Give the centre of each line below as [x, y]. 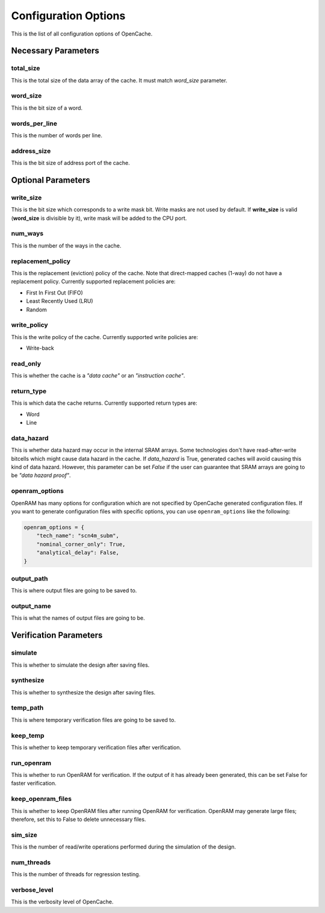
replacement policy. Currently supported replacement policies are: [93, 282]
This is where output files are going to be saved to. [74, 591]
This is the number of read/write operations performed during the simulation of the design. [124, 847]
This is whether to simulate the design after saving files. [80, 665]
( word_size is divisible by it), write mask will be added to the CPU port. [99, 218]
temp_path [27, 708]
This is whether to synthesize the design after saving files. [83, 692]
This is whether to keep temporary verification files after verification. [96, 747]
